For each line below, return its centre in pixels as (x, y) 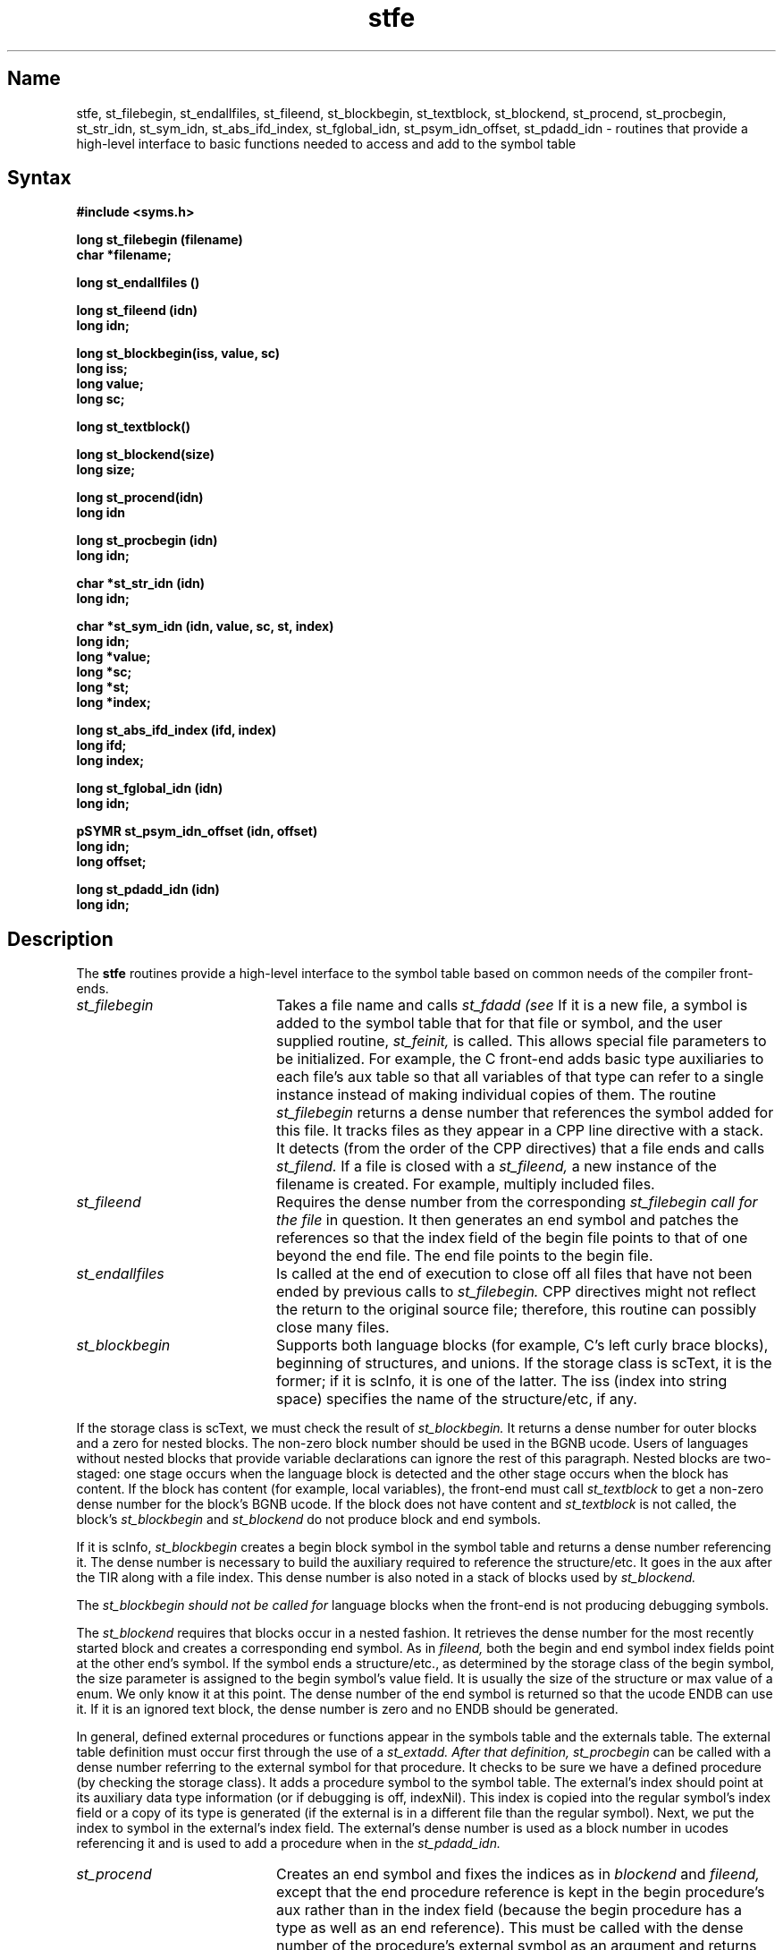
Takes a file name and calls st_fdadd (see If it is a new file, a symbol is (512, 1005)
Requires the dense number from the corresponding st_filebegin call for (517, 1202)
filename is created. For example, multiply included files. (465, 1184)
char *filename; (124, 255)
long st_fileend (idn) (137, 311)
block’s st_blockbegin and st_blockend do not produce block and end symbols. (309, 1520)
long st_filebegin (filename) (160, 240)
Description (60, 939)
